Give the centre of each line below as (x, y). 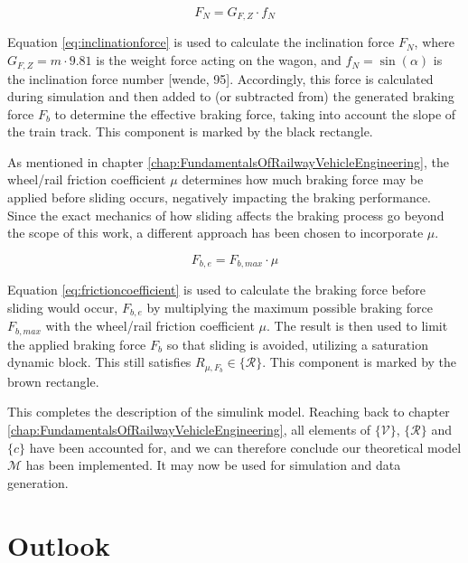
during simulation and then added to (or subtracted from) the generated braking (231, 96)
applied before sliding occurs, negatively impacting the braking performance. (220, 197)
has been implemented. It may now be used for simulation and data (213, 465)
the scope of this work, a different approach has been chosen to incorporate (215, 233)
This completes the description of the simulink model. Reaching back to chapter (229, 412)
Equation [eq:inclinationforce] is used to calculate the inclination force (201, 42)
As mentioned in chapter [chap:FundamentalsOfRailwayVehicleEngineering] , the (228, 161)
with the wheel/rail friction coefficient (150, 326)
